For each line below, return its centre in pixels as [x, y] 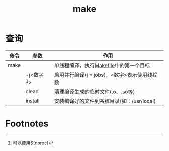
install [32, 101]
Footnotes [27, 124]
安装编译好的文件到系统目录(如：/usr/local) [105, 101]
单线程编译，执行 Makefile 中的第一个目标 [102, 65]
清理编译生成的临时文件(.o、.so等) [95, 92]
